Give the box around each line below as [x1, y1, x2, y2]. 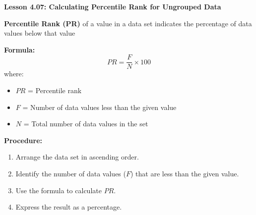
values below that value [4, 28, 75, 38]
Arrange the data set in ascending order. [15, 152, 139, 162]
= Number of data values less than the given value [22, 102, 177, 112]
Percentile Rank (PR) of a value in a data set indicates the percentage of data [4, 18, 252, 28]
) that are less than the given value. [130, 168, 239, 178]
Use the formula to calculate [15, 185, 102, 195]
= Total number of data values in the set [23, 118, 148, 129]
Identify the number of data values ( [15, 168, 126, 178]
